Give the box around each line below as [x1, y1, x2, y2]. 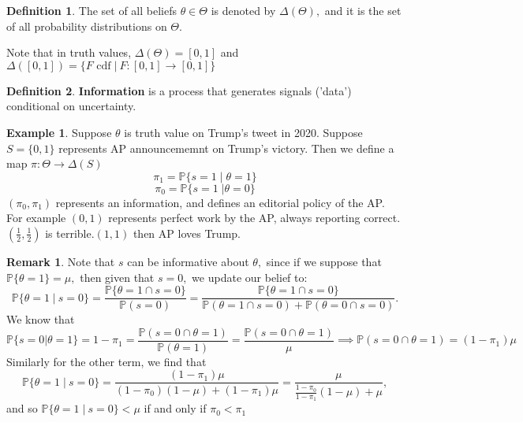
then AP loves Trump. [133, 224, 241, 241]
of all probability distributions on [6, 17, 167, 34]
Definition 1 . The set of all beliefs [6, 2, 177, 18]
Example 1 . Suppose [6, 124, 112, 140]
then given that [80, 268, 155, 285]
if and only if [144, 400, 207, 416]
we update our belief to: [192, 268, 308, 285]
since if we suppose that [266, 253, 382, 269]
